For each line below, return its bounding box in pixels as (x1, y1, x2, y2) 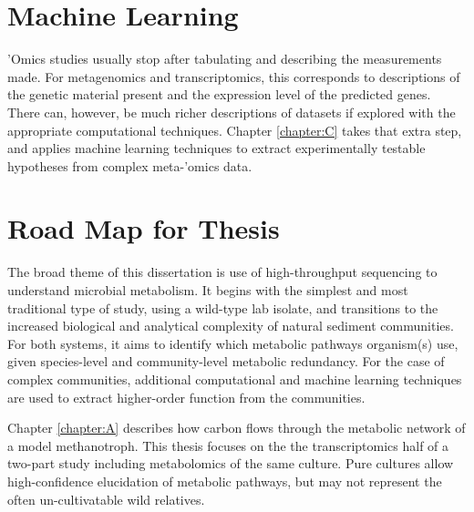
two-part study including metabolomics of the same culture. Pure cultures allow (7, 454, 454, 473)
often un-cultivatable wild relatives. (7, 489, 205, 508)
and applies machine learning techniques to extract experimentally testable (7, 138, 426, 158)
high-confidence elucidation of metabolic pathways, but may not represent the (7, 471, 442, 490)
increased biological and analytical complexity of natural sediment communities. (7, 316, 454, 335)
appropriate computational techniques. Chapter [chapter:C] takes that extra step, (7, 120, 462, 139)
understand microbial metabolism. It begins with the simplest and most (7, 281, 408, 299)
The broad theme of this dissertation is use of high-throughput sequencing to (7, 262, 438, 282)
